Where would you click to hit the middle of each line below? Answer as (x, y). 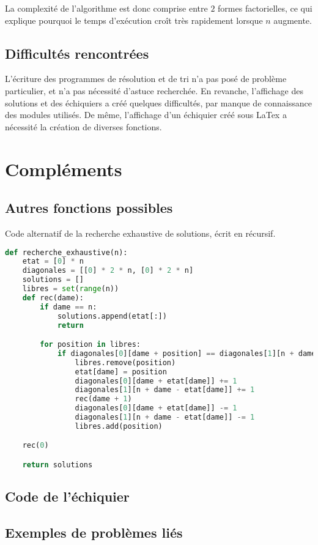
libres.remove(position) (125, 362)
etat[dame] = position (121, 372)
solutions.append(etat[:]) (112, 316)
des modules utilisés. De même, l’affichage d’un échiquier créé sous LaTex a (146, 115)
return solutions (57, 465)
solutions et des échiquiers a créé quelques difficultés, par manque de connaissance (158, 102)
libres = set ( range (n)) (71, 289)
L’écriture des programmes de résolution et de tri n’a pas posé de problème (146, 79)
